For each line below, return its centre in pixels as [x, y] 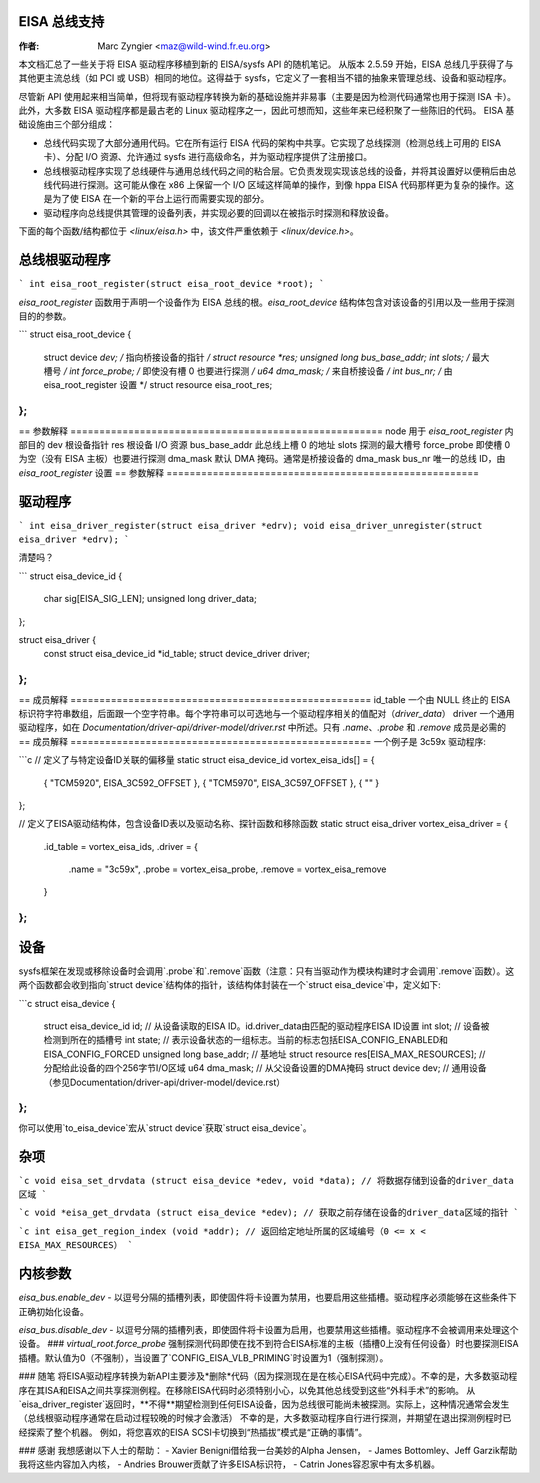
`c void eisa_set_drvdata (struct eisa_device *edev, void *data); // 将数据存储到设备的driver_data [266, 1180]
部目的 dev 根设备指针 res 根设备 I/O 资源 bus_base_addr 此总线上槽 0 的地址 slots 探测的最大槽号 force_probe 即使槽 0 [264, 444]
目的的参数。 [45, 316]
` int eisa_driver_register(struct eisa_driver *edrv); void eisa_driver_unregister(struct [250, 525]
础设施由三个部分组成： [66, 124]
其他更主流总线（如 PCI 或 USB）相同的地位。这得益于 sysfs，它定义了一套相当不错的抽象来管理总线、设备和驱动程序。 [265, 78]
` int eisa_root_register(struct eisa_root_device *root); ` [171, 284]
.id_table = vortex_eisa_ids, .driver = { [121, 846]
